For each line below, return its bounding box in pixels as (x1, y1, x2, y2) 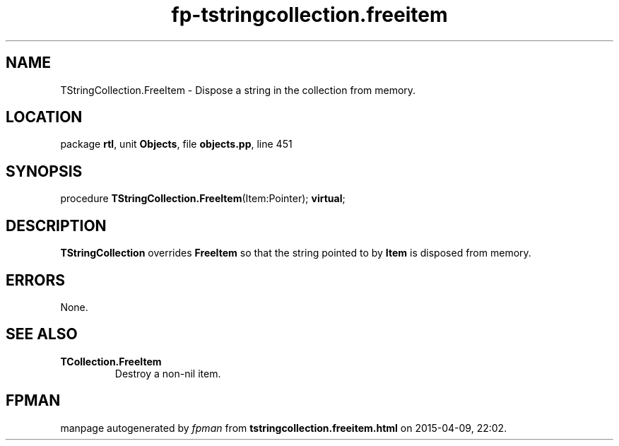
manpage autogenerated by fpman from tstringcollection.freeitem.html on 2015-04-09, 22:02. (60, 421, 507, 434)
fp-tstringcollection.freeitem (171, 3, 448, 27)
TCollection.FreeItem (60, 355, 162, 368)
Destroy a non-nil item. (114, 367, 221, 380)
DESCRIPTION (6, 216, 107, 235)
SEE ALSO (6, 325, 78, 344)
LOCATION (6, 108, 83, 127)
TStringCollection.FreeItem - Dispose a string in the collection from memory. (60, 83, 416, 96)
